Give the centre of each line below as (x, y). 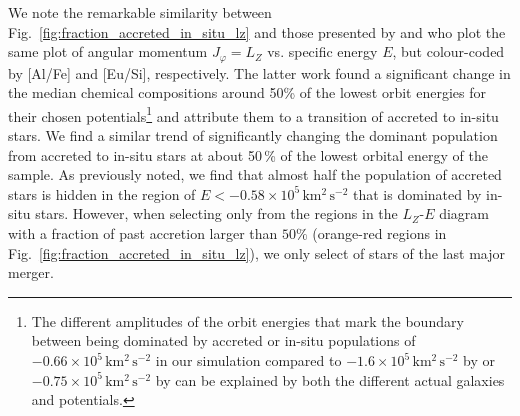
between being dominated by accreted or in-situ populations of (223, 340)
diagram (464, 213)
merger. (31, 272)
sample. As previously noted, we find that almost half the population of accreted (255, 174)
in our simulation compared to (248, 360)
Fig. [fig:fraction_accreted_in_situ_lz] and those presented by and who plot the (257, 31)
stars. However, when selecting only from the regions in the (216, 213)
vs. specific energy (322, 51)
